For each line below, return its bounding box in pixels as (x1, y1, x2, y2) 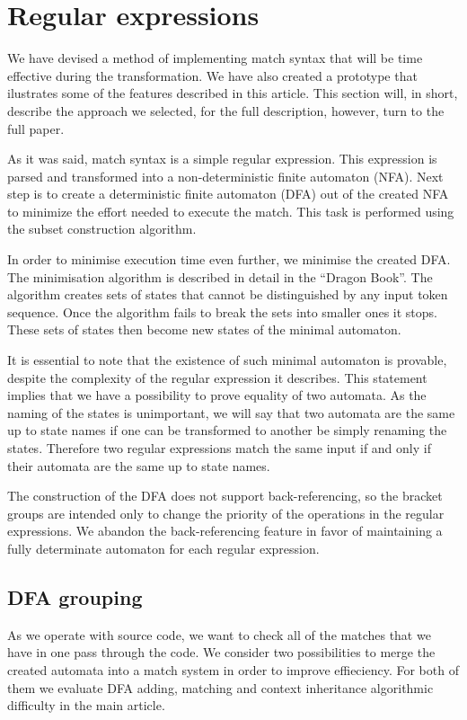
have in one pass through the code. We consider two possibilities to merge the (7, 643, 436, 662)
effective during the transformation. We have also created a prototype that (7, 66, 418, 84)
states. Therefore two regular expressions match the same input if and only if (7, 439, 431, 457)
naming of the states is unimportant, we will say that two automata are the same (7, 403, 455, 422)
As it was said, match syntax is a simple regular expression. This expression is (7, 149, 437, 168)
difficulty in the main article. (7, 696, 165, 715)
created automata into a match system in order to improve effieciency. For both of (7, 660, 459, 679)
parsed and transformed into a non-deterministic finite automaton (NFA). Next (7, 166, 444, 185)
